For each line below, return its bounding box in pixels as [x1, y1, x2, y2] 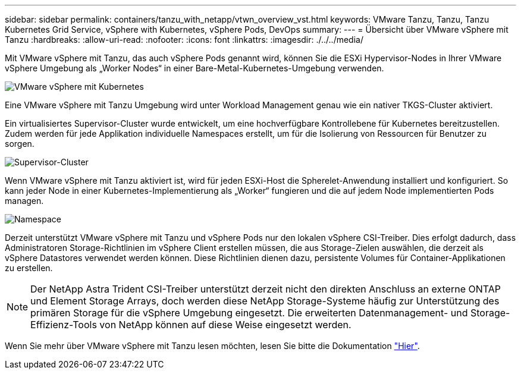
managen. [5, 196, 44, 206]
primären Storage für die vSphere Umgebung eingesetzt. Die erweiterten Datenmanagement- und [30, 307, 468, 319]
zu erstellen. [5, 263, 53, 273]
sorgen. [5, 139, 34, 149]
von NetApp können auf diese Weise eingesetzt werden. [99, 319, 351, 331]
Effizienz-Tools [30, 319, 97, 331]
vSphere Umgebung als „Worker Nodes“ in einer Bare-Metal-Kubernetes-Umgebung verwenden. [5, 63, 384, 73]
